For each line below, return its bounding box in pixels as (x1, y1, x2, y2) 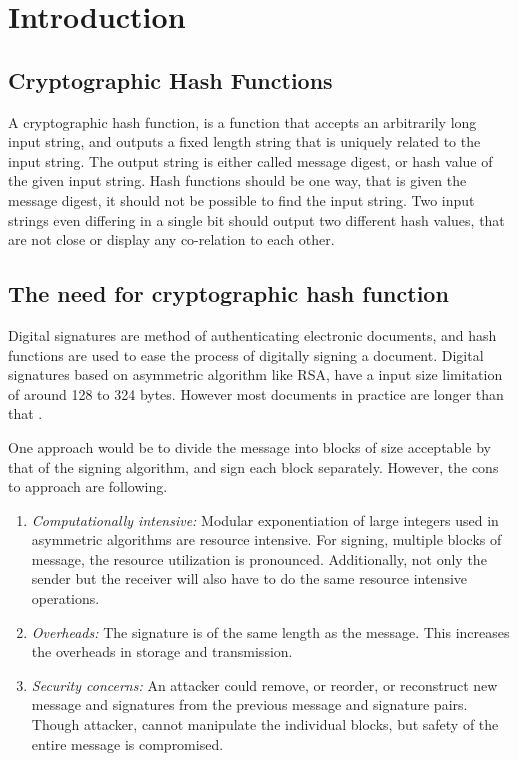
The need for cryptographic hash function (8, 278, 449, 309)
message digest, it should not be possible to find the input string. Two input (8, 189, 475, 210)
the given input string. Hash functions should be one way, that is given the (8, 170, 467, 191)
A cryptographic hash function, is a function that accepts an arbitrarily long (8, 111, 477, 132)
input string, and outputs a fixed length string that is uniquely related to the (8, 131, 481, 152)
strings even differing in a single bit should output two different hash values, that (8, 209, 505, 230)
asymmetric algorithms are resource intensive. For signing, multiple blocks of (31, 529, 502, 550)
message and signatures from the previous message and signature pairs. (31, 694, 468, 715)
